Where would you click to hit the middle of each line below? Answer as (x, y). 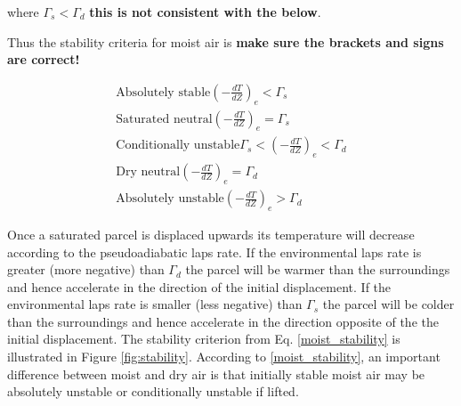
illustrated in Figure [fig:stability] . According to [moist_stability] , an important (224, 357)
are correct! (44, 59)
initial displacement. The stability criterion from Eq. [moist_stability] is (204, 339)
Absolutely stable (163, 92)
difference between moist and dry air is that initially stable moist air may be (216, 374)
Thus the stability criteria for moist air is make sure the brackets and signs (226, 41)
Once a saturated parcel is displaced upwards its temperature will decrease (211, 234)
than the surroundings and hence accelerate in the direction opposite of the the (223, 321)
